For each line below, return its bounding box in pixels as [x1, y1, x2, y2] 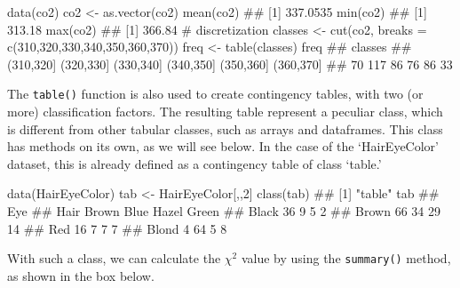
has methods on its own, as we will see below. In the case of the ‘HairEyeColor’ [7, 137, 439, 156]
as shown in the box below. [7, 266, 155, 284]
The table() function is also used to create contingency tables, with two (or [7, 84, 424, 103]
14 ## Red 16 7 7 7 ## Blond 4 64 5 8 [7, 219, 227, 237]
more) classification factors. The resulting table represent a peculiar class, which [7, 102, 443, 121]
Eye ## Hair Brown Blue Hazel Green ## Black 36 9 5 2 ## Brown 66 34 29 [7, 202, 440, 220]
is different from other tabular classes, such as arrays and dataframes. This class [7, 119, 443, 138]
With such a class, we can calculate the [7, 249, 221, 268]
